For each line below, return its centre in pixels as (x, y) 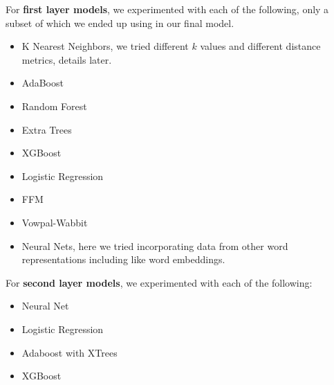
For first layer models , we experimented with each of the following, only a (167, 9)
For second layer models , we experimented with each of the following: (159, 282)
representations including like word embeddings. (123, 259)
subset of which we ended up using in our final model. (120, 23)
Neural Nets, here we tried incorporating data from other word (155, 245)
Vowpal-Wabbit (55, 222)
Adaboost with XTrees (69, 352)
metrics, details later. (67, 59)
